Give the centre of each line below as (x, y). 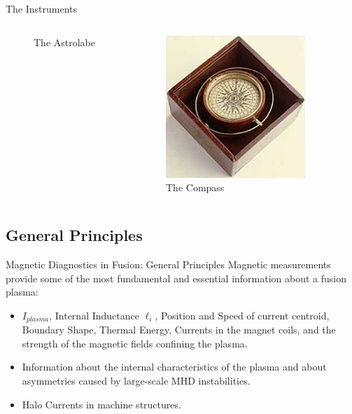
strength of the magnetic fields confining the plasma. (135, 343)
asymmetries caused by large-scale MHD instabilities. (136, 380)
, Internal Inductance (94, 315)
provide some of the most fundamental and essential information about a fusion (176, 278)
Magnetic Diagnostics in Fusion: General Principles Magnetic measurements (168, 264)
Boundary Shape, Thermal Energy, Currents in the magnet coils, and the (179, 330)
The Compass (195, 187)
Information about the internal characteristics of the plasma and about (174, 367)
